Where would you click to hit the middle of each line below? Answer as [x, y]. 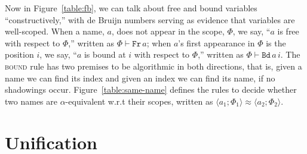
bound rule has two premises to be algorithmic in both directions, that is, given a [153, 66]
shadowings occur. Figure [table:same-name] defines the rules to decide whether [151, 89]
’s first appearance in [217, 43]
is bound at [105, 54]
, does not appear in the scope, [168, 31]
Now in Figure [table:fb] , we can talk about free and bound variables [131, 8]
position [19, 54]
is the [276, 43]
